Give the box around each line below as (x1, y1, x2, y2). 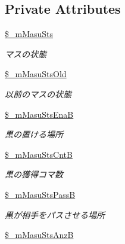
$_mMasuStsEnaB (5, 108, 74, 120)
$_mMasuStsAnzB (5, 228, 74, 241)
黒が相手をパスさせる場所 (5, 208, 105, 221)
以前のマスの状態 (5, 87, 71, 100)
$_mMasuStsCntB (5, 148, 73, 160)
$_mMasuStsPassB (5, 188, 76, 200)
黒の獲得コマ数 (5, 168, 63, 181)
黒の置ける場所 (5, 128, 63, 141)
